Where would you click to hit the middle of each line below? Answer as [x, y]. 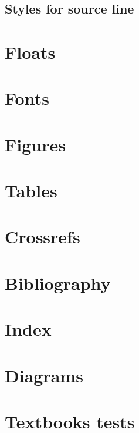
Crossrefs [43, 237]
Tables [31, 191]
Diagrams [44, 375]
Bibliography [58, 282]
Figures [35, 144]
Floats [30, 52]
